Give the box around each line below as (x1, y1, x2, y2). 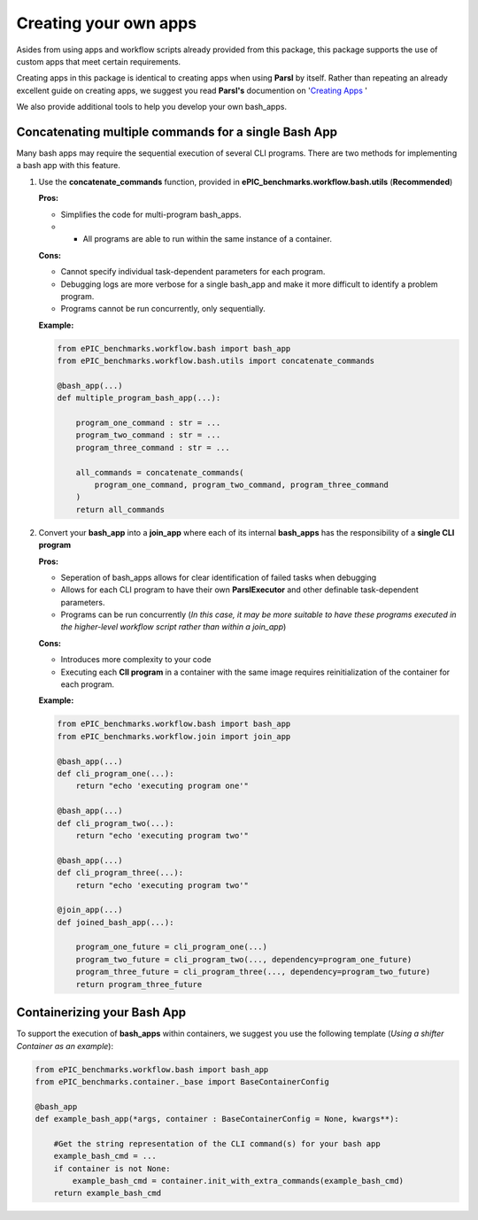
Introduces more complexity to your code (60, 654, 212, 665)
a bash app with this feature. (16, 160, 121, 171)
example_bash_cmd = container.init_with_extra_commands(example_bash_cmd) (72, 1176, 405, 1186)
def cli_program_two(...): (57, 818, 174, 828)
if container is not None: (53, 1163, 172, 1173)
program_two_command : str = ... (75, 430, 221, 440)
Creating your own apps (16, 13, 197, 33)
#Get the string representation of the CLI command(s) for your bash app (53, 1139, 381, 1148)
